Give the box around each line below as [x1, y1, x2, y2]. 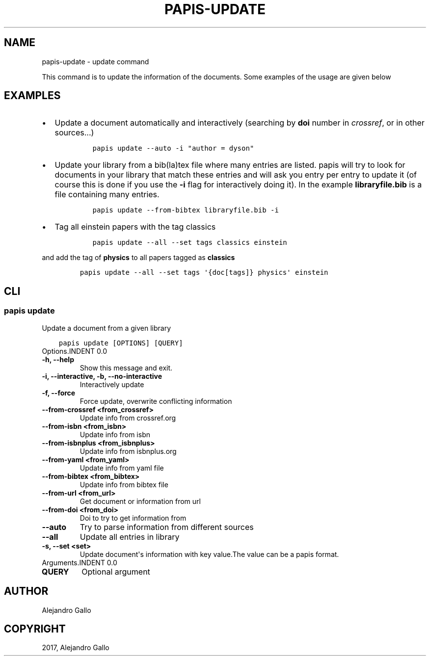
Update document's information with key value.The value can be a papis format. [80, 550, 339, 558]
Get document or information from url [80, 497, 201, 505]
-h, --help [42, 355, 74, 364]
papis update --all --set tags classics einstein [92, 238, 287, 247]
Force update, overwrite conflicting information [80, 396, 232, 405]
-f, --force [42, 388, 76, 397]
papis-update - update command [42, 57, 149, 66]
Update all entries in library [80, 531, 180, 542]
